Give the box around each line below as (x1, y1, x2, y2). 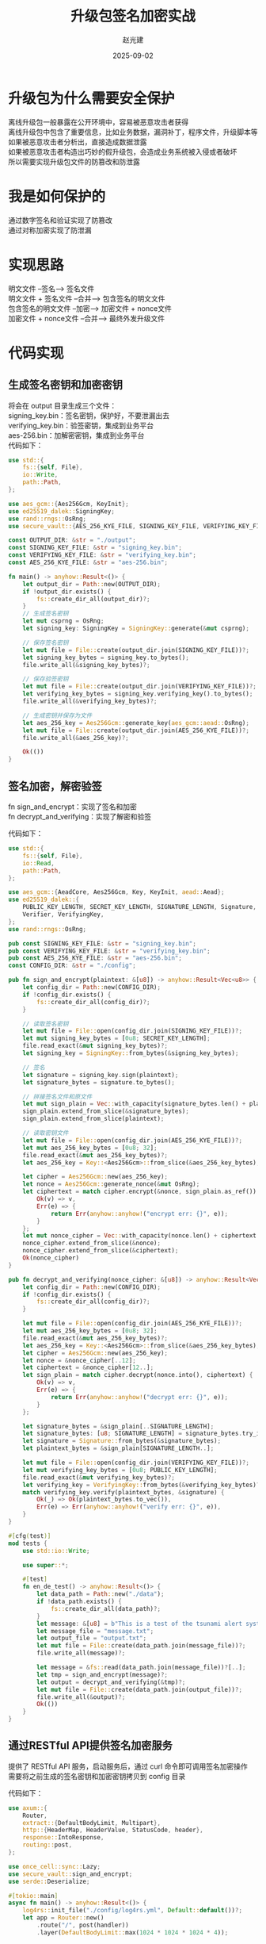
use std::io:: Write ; (22, 1547, 90, 1555)
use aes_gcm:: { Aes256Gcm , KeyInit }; (8, 500, 129, 508)
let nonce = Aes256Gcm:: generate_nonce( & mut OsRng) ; (22, 1180, 200, 1188)
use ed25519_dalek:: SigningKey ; (8, 507, 115, 516)
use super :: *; (22, 1561, 69, 1569)
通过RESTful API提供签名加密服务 (8, 1739, 173, 1753)
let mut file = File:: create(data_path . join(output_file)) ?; (36, 1685, 243, 1693)
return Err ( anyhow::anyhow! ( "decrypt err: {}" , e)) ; (50, 1393, 228, 1401)
